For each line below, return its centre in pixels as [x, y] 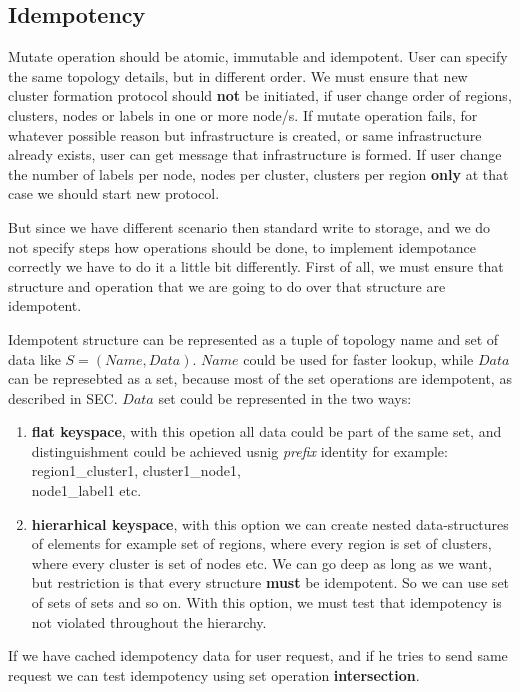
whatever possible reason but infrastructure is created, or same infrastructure [245, 134]
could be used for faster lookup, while [358, 358]
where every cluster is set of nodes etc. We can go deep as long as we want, [261, 562]
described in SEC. [63, 397]
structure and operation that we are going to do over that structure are [227, 285]
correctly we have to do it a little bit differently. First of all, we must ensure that [256, 266]
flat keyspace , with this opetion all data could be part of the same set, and [266, 431]
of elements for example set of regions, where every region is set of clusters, [261, 543]
